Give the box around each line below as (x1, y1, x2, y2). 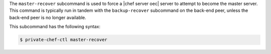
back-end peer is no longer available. (9, 14, 86, 20)
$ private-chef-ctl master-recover (20, 37, 107, 43)
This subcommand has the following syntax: (9, 24, 100, 30)
